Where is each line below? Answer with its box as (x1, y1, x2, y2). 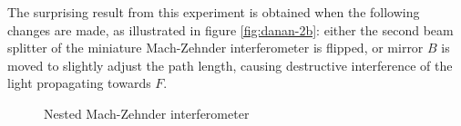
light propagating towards (7, 73, 151, 92)
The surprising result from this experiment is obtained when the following (7, 3, 420, 21)
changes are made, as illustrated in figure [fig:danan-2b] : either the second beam (7, 20, 454, 39)
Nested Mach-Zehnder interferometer (44, 103, 250, 122)
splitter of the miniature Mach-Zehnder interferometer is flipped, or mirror (7, 38, 424, 57)
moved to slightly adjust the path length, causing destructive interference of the (7, 55, 453, 74)
